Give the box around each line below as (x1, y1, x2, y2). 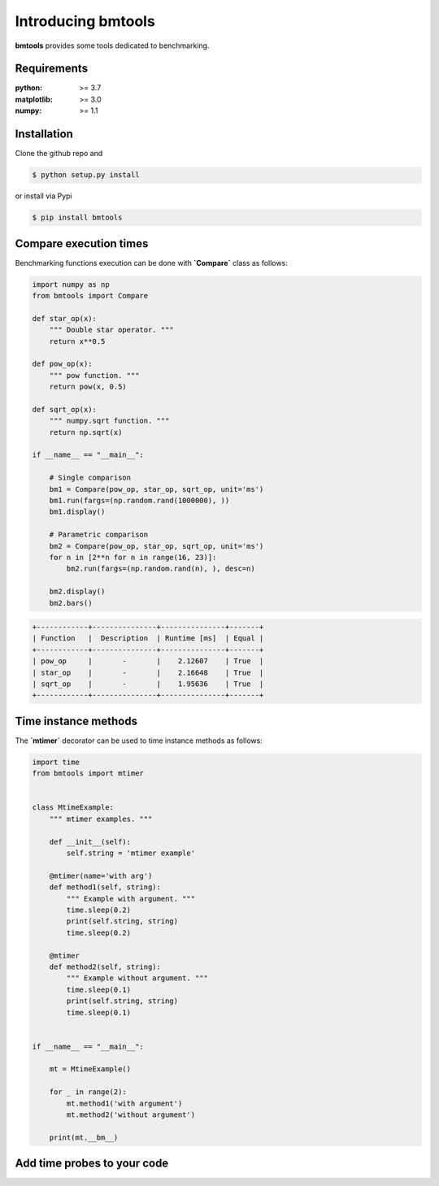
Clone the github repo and (15, 149, 103, 159)
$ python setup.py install (32, 171, 140, 180)
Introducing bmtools (15, 12, 156, 30)
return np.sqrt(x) (49, 428, 123, 437)
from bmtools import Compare (32, 291, 149, 300)
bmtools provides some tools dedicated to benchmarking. (15, 41, 210, 50)
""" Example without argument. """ (66, 974, 209, 983)
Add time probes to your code (15, 1157, 169, 1171)
